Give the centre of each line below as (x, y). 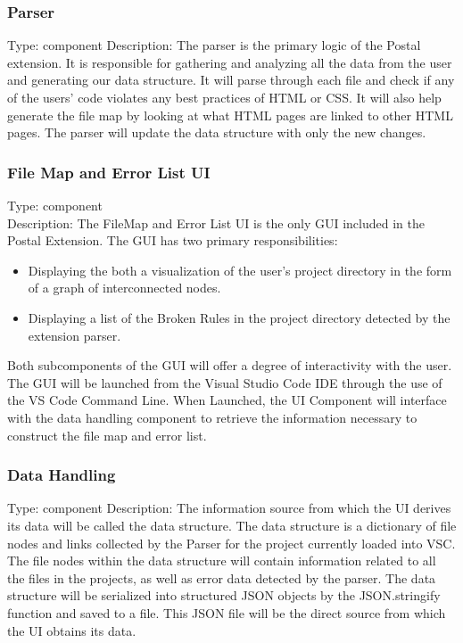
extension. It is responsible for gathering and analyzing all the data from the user (230, 62)
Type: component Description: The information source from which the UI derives (229, 508)
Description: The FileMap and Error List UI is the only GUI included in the (216, 223)
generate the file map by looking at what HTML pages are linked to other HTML (230, 115)
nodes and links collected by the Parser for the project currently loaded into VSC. (231, 543)
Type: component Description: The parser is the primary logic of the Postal (214, 45)
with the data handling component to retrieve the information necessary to (212, 417)
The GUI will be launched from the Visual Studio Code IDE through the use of (225, 382)
